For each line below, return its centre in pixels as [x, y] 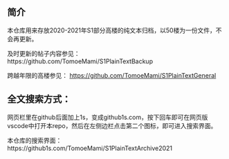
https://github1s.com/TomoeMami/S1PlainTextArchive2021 [90, 148]
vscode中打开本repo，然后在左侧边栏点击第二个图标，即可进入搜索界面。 [112, 125]
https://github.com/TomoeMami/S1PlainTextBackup [80, 61]
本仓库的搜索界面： [35, 140]
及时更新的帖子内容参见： [44, 53]
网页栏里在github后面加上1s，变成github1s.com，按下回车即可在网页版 [108, 117]
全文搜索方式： [39, 99]
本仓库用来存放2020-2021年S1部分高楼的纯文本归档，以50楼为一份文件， [112, 30]
